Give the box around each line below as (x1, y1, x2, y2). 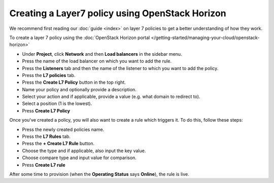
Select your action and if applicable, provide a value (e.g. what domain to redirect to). (22, 94, 200, 100)
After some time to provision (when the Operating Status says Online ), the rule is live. (9, 171, 190, 177)
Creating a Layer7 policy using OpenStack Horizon (9, 8, 226, 19)
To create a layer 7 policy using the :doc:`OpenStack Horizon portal (9, 34, 150, 41)
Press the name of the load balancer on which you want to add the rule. (22, 58, 172, 64)
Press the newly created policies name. (22, 126, 105, 132)
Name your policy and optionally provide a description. (22, 86, 136, 92)
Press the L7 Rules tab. (22, 133, 71, 139)
